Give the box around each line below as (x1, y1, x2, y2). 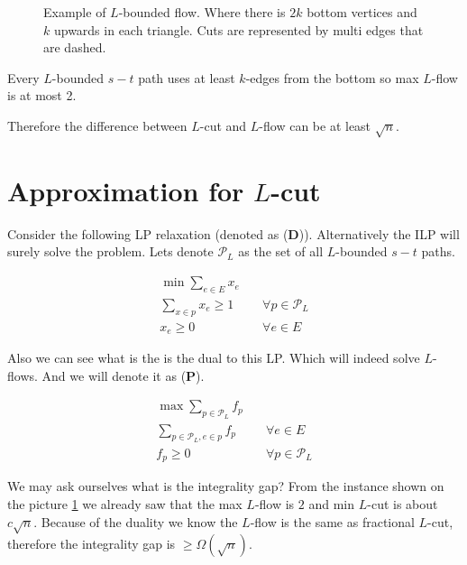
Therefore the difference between (7, 116, 188, 134)
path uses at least (138, 68, 235, 87)
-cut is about (367, 494, 438, 513)
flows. (7, 366, 38, 384)
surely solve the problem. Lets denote (7, 242, 214, 261)
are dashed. (43, 38, 106, 57)
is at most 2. (7, 86, 77, 105)
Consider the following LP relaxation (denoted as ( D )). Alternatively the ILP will (7, 224, 460, 243)
